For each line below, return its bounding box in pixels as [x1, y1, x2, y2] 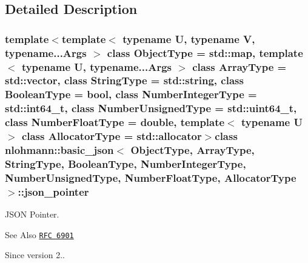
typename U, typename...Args [21, 59, 172, 74]
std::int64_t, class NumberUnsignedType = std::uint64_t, [5, 101, 297, 116]
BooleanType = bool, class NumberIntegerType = [5, 87, 257, 102]
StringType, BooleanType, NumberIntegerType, [5, 156, 246, 171]
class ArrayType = [192, 59, 287, 74]
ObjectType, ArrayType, [130, 142, 255, 158]
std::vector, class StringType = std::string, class [5, 73, 244, 88]
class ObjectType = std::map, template [107, 45, 303, 60]
